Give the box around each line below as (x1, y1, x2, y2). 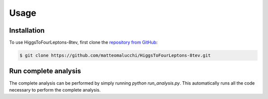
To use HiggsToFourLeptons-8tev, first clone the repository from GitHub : (9, 40, 158, 46)
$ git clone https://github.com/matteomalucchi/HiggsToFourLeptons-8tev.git (19, 52, 211, 58)
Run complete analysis (9, 67, 81, 75)
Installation (9, 26, 45, 35)
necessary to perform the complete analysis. (9, 87, 101, 93)
